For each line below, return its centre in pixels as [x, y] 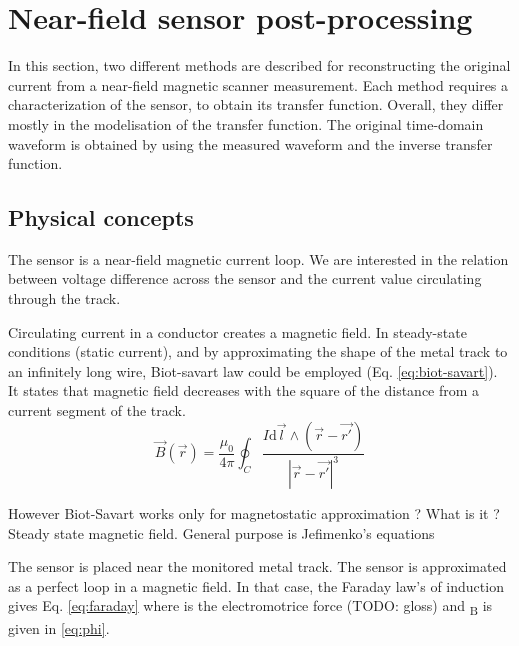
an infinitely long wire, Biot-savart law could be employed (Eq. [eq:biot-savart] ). [253, 370]
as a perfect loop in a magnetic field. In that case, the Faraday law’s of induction [256, 585]
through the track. [64, 298]
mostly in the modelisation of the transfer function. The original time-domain [246, 123]
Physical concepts [101, 217]
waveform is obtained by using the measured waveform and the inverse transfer [250, 143]
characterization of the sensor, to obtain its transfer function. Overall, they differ [256, 104]
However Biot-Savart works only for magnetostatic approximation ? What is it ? [254, 513]
